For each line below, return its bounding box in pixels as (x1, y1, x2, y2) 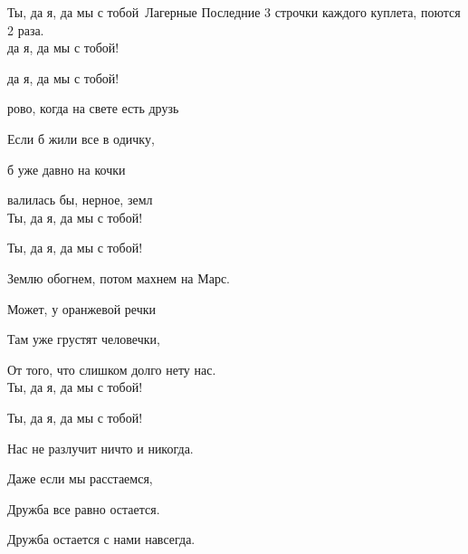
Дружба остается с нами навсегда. (7, 530, 196, 549)
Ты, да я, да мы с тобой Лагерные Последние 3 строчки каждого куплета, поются (7, 3, 461, 21)
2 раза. (7, 20, 44, 39)
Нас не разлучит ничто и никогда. (7, 438, 194, 457)
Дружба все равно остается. (7, 499, 160, 518)
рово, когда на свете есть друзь (7, 99, 179, 118)
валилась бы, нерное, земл (7, 190, 153, 209)
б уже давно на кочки (7, 159, 126, 178)
